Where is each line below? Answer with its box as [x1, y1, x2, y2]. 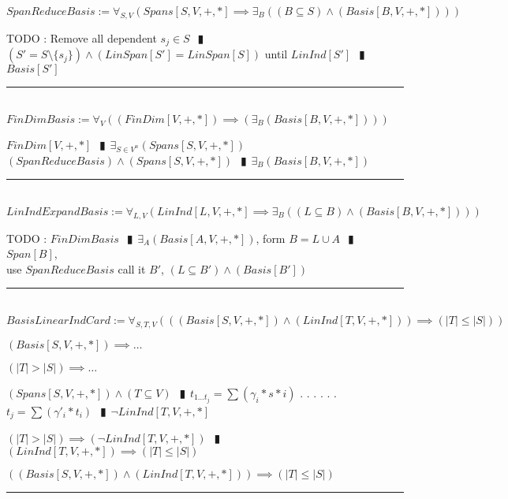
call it [118, 260, 146, 277]
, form [256, 229, 286, 246]
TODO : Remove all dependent [6, 29, 157, 46]
